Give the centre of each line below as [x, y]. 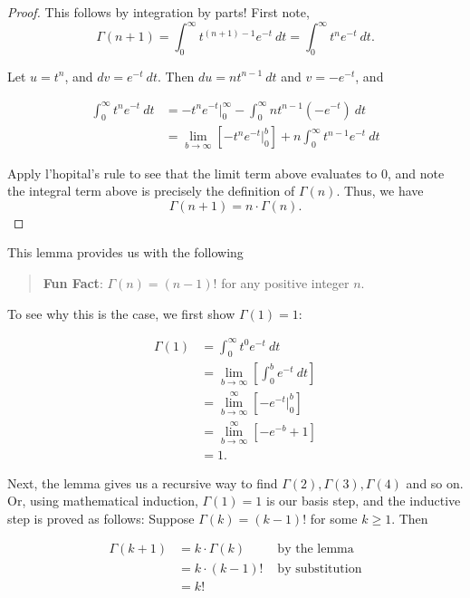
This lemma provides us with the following [125, 252]
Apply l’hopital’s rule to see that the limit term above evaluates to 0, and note [226, 173]
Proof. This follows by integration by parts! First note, [158, 12]
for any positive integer [285, 282]
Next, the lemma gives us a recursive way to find [143, 482]
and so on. [435, 482]
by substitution [320, 569]
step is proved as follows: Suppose [101, 518]
